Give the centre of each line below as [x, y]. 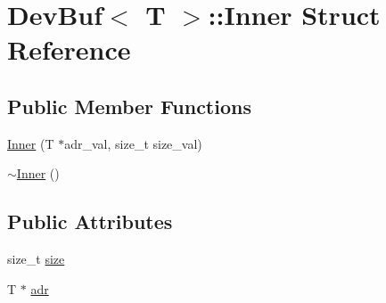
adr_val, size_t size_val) [133, 143]
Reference [69, 49]
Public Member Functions [129, 106]
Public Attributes [90, 221]
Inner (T [31, 143]
